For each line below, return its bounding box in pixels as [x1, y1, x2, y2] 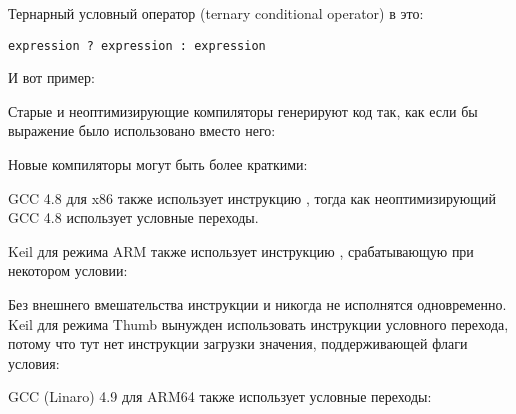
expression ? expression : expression [8, 38, 266, 53]
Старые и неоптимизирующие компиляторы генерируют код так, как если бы [8, 100, 478, 121]
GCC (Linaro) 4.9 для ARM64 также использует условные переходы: [8, 386, 432, 407]
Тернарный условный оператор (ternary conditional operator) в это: [8, 3, 424, 23]
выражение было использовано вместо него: [8, 120, 276, 141]
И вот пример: [8, 67, 95, 88]
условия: [8, 352, 60, 373]
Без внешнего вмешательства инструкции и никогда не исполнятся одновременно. [8, 294, 507, 314]
